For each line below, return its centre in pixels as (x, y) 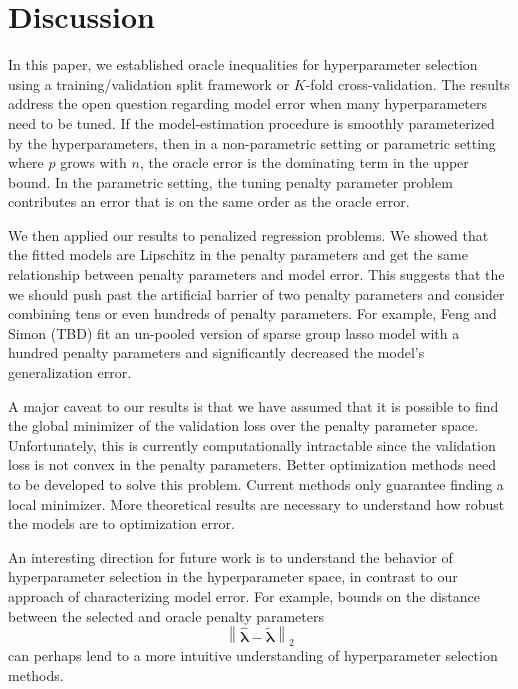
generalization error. (70, 372)
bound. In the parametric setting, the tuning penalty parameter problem (230, 181)
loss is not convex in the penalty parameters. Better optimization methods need (252, 464)
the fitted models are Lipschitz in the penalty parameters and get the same (238, 254)
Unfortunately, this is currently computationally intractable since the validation (252, 444)
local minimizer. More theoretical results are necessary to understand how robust (256, 503)
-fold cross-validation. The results (407, 83)
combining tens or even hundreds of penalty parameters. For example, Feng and (252, 313)
